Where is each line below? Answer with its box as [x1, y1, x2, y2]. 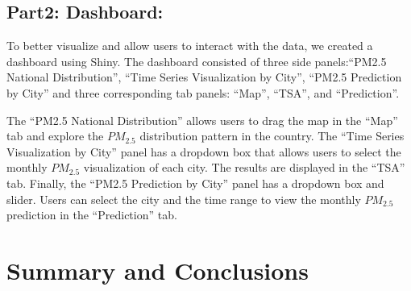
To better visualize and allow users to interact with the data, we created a [6, 37, 373, 54]
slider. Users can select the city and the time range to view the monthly [6, 190, 361, 207]
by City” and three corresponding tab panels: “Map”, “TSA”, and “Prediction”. [6, 84, 400, 101]
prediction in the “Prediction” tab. [6, 206, 177, 223]
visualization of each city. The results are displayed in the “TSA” [83, 159, 405, 176]
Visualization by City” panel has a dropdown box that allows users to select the [6, 143, 401, 160]
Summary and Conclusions [6, 253, 309, 286]
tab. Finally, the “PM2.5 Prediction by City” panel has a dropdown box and [6, 174, 384, 191]
